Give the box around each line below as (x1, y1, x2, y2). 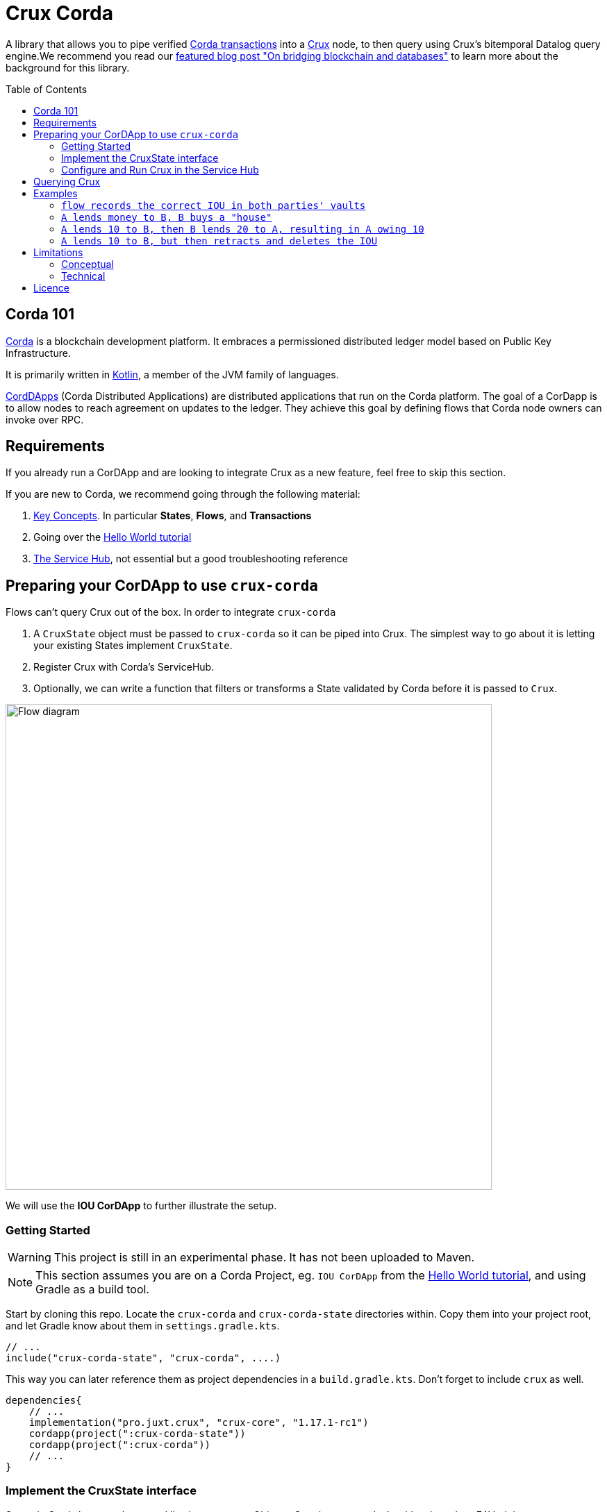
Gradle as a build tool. (35, 1282, 149, 1297)
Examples (33, 187, 78, 199)
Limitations (33, 246, 83, 258)
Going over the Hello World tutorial (33, 531, 192, 544)
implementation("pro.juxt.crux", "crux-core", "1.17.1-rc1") (28, 1417, 369, 1429)
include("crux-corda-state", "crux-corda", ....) (6, 1352, 281, 1364)
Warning (8, 1250, 51, 1265)
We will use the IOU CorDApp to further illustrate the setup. (6, 1200, 277, 1212)
